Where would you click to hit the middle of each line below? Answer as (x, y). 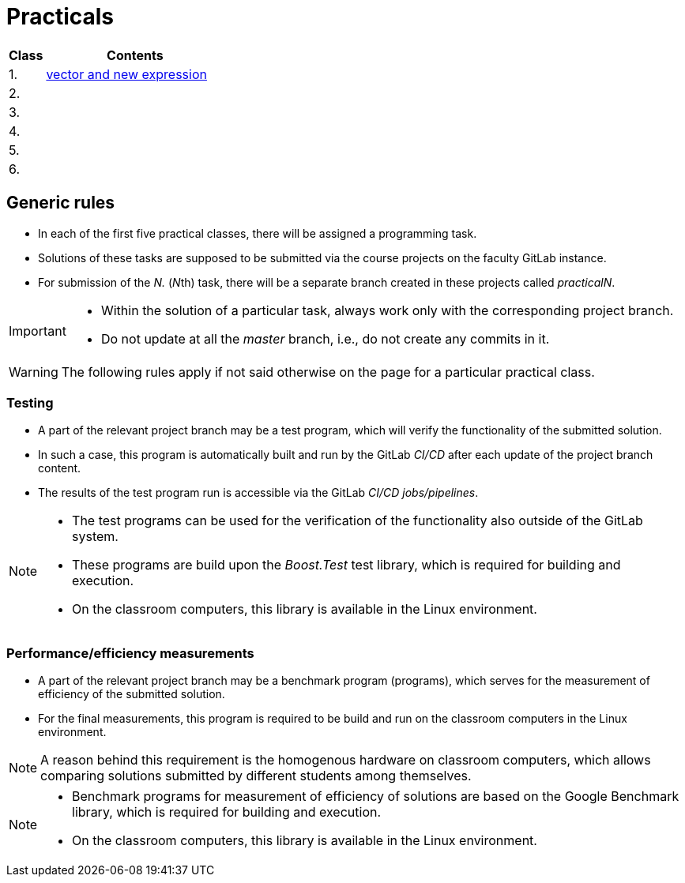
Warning (34, 372)
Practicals (60, 17)
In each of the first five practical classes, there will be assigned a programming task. (258, 233)
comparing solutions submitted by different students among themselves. (256, 776)
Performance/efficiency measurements (130, 653)
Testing (30, 402)
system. (95, 537)
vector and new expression (126, 74)
